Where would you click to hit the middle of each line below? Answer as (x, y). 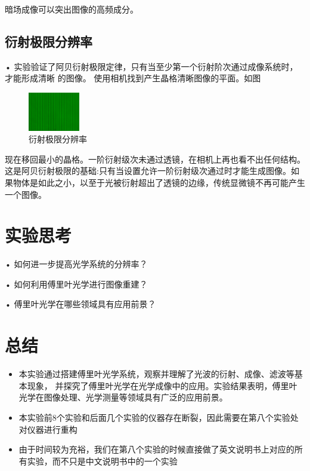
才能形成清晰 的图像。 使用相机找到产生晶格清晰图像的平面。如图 (133, 78)
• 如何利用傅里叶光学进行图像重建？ (76, 284)
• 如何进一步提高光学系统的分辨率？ (76, 264)
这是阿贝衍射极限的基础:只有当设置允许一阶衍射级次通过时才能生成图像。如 (152, 171)
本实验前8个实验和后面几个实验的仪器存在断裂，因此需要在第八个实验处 (159, 417)
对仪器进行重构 (48, 429)
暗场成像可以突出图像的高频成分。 (72, 9)
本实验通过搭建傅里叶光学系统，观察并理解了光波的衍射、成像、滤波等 (156, 374)
